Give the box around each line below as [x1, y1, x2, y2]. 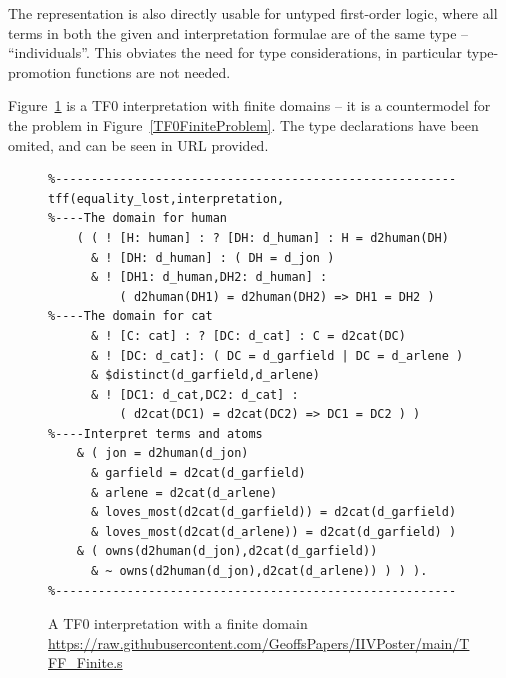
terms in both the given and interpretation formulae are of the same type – [8, 22, 469, 43]
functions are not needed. [75, 61, 231, 82]
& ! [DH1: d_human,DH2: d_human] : [90, 270, 328, 285]
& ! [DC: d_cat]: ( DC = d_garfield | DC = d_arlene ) [90, 348, 464, 363]
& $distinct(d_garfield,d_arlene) [90, 368, 321, 383]
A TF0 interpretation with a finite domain [48, 613, 308, 634]
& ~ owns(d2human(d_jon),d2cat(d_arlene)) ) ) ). [90, 564, 428, 579]
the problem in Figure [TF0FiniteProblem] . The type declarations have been [8, 114, 479, 135]
